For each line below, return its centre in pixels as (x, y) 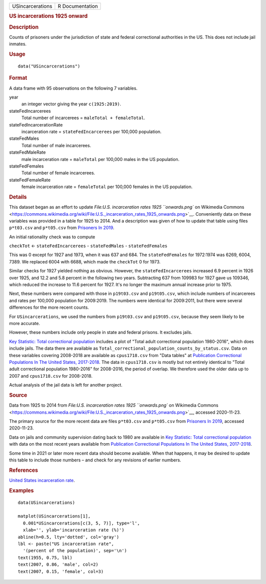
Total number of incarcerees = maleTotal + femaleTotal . (83, 118)
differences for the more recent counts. (49, 307)
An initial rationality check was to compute (52, 237)
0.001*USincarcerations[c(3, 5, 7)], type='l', (82, 523)
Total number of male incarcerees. (56, 145)
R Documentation (78, 6)
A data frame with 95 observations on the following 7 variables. (73, 88)
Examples (21, 490)
